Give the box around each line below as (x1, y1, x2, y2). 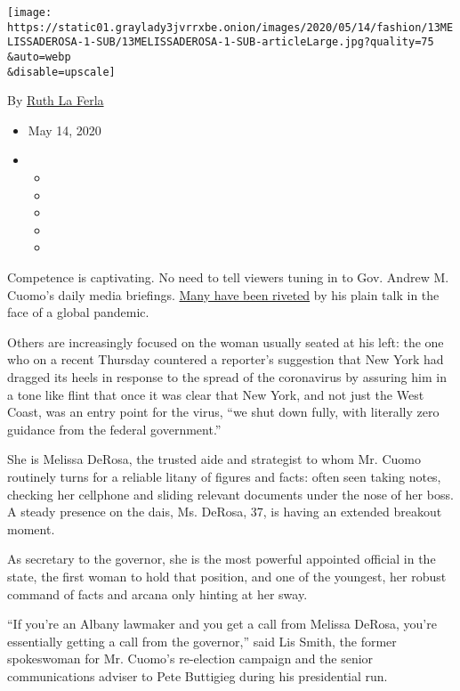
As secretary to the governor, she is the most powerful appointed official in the (7, 549, 436, 568)
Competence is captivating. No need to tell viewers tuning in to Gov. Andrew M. (7, 268, 449, 287)
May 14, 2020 (28, 120, 101, 139)
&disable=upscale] (7, 65, 116, 78)
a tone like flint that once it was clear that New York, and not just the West (7, 385, 424, 403)
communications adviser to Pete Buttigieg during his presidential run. (7, 666, 388, 685)
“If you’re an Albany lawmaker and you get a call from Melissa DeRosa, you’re (7, 614, 437, 633)
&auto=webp (7, 50, 71, 63)
